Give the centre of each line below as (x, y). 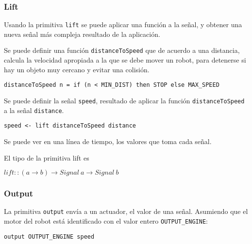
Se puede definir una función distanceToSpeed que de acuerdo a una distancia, (122, 50)
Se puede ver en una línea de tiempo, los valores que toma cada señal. (108, 141)
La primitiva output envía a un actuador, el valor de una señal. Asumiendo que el (126, 211)
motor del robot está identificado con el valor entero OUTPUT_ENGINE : (106, 221)
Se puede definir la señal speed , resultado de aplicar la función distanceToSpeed (124, 100)
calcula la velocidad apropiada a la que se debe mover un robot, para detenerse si (125, 60)
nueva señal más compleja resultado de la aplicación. (82, 34)
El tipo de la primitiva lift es (47, 157)
